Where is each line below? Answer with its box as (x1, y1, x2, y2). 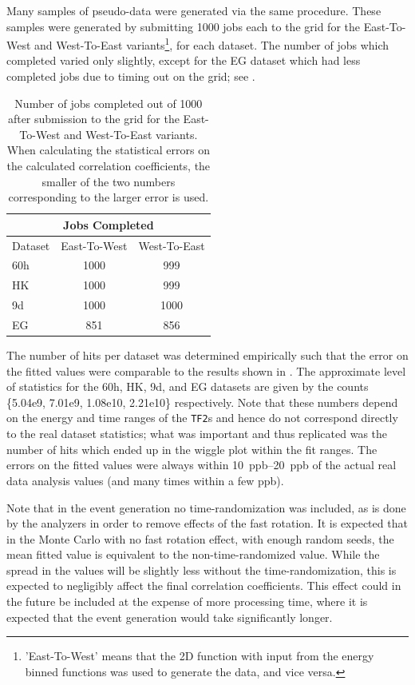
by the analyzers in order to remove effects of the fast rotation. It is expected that (6, 515, 408, 532)
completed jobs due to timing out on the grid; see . (6, 68, 255, 85)
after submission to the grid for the (7, 110, 180, 127)
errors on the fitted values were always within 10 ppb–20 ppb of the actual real (6, 456, 397, 473)
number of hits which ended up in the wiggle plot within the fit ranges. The (6, 440, 377, 457)
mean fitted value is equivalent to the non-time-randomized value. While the (6, 546, 380, 563)
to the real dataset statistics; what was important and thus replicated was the (6, 425, 388, 442)
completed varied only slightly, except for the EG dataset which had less (6, 52, 361, 69)
